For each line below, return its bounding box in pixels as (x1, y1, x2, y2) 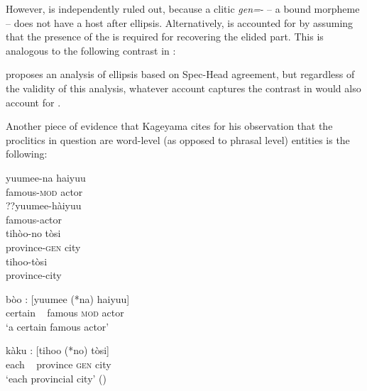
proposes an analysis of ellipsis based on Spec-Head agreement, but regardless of (6, 67, 355, 82)
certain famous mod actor (6, 305, 124, 320)
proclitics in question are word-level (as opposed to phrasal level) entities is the (6, 132, 350, 147)
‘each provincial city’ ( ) (6, 370, 106, 385)
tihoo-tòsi (6, 253, 48, 268)
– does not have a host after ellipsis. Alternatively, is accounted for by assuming (6, 15, 354, 30)
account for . (6, 94, 61, 109)
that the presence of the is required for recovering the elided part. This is (6, 29, 324, 44)
